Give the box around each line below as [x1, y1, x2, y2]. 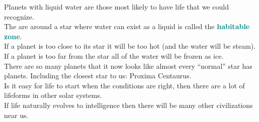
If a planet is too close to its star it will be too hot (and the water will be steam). [4, 41, 256, 51]
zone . [4, 31, 22, 41]
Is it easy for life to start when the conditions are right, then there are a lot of [4, 80, 245, 90]
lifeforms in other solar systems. [4, 90, 102, 100]
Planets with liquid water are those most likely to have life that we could [4, 2, 229, 12]
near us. [4, 109, 29, 120]
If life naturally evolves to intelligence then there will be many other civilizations [4, 99, 253, 110]
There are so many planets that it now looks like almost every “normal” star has [4, 60, 252, 71]
